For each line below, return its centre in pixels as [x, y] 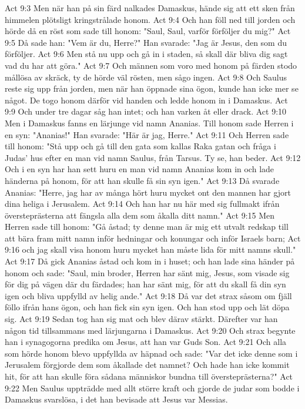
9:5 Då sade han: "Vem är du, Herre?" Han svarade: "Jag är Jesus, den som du [146, 42]
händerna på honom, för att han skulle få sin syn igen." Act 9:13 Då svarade [142, 180]
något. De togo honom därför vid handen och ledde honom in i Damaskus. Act [146, 100]
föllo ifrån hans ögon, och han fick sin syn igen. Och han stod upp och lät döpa [147, 307]
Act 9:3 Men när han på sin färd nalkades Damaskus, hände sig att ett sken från [150, 8]
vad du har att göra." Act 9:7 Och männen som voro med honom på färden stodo [151, 65]
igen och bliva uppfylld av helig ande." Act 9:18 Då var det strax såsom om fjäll [148, 295]
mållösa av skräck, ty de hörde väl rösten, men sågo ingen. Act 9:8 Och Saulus [146, 77]
